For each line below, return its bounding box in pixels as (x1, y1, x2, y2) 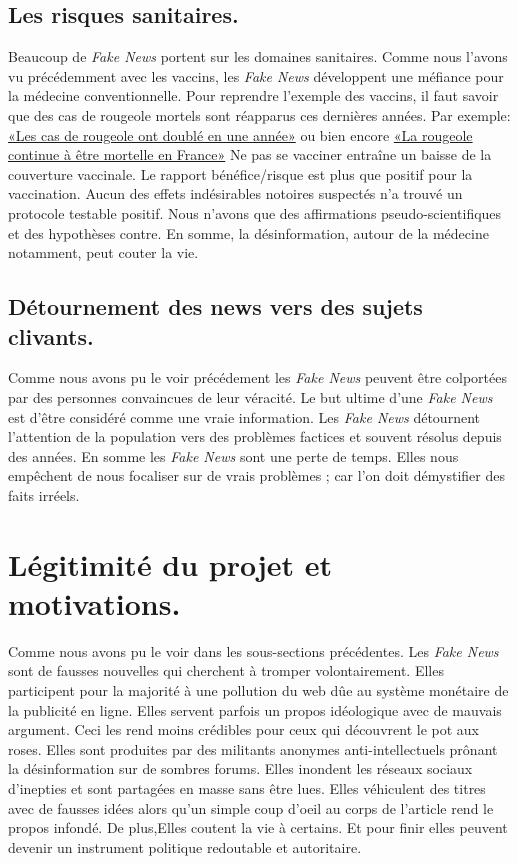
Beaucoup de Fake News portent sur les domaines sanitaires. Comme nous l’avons (8, 46, 508, 67)
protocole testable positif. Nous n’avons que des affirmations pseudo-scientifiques (8, 202, 502, 223)
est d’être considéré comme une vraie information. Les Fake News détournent (8, 406, 480, 427)
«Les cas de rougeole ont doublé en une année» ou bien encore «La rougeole (8, 124, 473, 145)
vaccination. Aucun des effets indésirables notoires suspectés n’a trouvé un (8, 183, 463, 204)
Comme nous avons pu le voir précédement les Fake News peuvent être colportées (8, 367, 507, 388)
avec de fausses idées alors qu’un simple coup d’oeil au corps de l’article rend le (8, 797, 494, 818)
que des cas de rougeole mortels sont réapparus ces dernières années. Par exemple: (8, 104, 511, 125)
